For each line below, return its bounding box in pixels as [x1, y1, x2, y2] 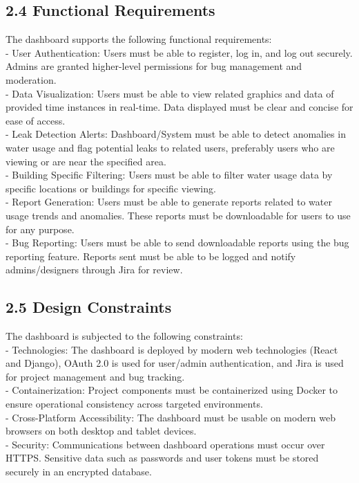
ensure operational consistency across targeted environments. [6, 397, 263, 411]
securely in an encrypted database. [6, 464, 152, 479]
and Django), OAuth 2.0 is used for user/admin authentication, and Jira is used [6, 356, 344, 370]
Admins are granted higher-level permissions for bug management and [6, 59, 302, 73]
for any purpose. [6, 221, 75, 236]
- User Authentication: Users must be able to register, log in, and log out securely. [6, 45, 353, 60]
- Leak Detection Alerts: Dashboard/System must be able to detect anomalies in [6, 127, 346, 141]
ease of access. [6, 113, 66, 127]
